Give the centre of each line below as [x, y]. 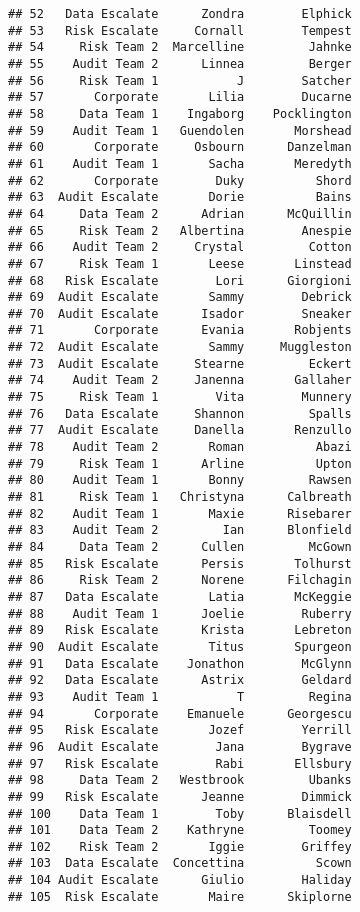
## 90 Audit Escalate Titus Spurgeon [180, 646]
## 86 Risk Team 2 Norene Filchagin [180, 580]
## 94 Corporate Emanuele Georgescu [180, 713]
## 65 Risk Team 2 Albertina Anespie [180, 230]
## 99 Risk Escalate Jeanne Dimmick [180, 796]
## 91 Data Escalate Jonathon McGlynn [180, 663]
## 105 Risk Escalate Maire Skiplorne [180, 896]
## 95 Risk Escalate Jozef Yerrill [180, 730]
